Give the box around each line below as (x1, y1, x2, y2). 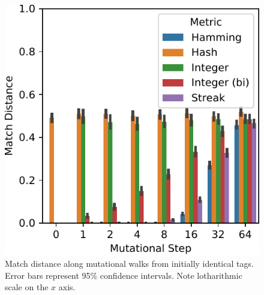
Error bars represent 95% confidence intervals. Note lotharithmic (5, 269, 242, 281)
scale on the (5, 281, 49, 293)
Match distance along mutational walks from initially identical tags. (5, 257, 254, 269)
